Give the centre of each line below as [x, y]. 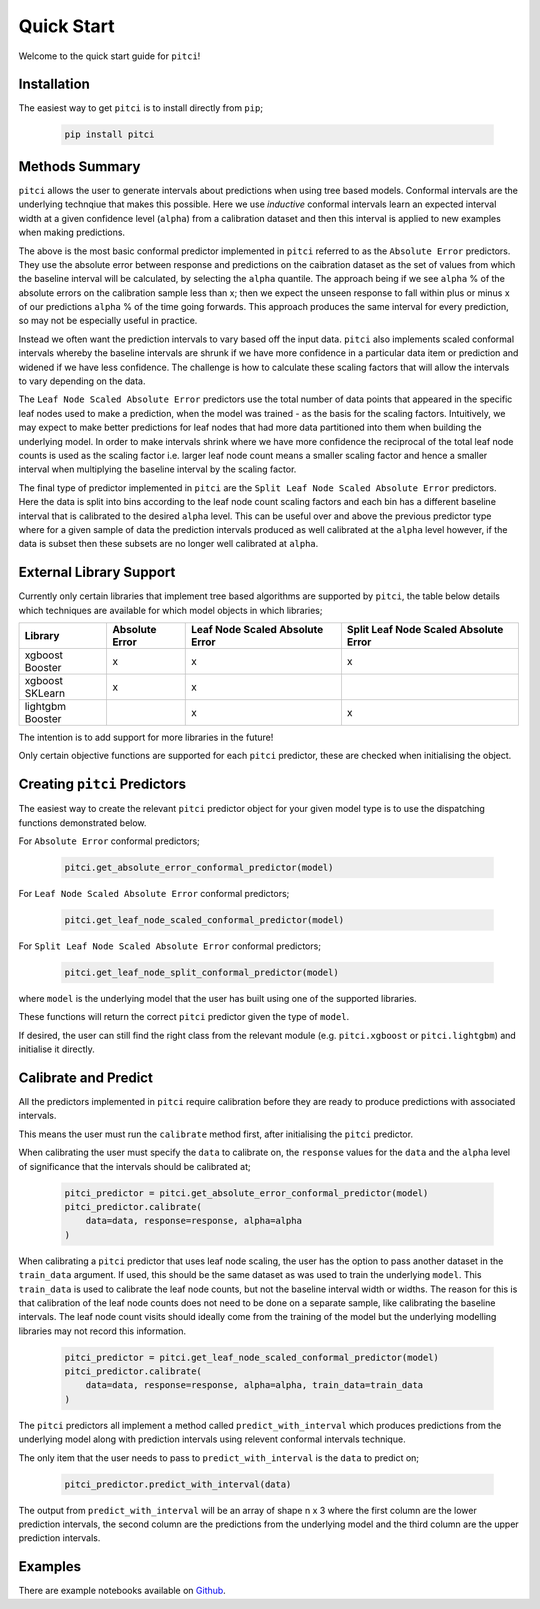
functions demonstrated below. [82, 822]
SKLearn [44, 693]
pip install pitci [109, 134]
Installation [54, 84]
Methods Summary [79, 166]
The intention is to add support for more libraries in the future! [146, 737]
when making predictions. [71, 232]
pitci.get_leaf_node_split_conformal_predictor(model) [201, 972]
